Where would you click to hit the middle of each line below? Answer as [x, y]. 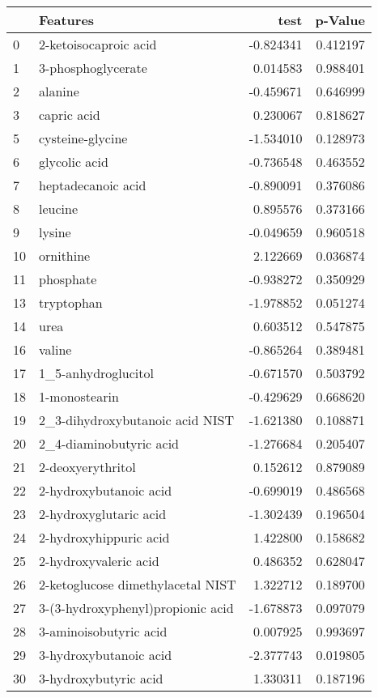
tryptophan [71, 302]
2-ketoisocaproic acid [98, 44]
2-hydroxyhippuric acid [104, 537]
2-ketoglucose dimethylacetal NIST [138, 584]
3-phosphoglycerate [93, 68]
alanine [59, 91]
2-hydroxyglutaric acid [103, 514]
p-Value [340, 20]
